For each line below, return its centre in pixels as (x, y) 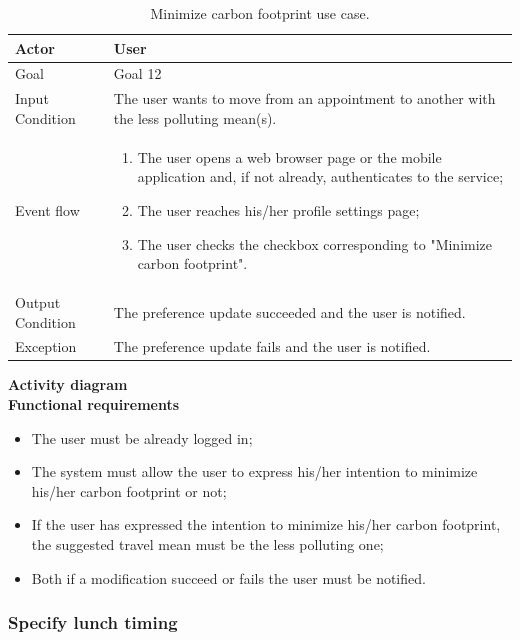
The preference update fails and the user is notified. (272, 346)
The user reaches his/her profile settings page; (278, 209)
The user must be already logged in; (142, 437)
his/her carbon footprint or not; (129, 490)
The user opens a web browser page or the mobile (289, 156)
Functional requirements (94, 404)
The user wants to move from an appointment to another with (304, 98)
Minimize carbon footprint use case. (260, 13)
